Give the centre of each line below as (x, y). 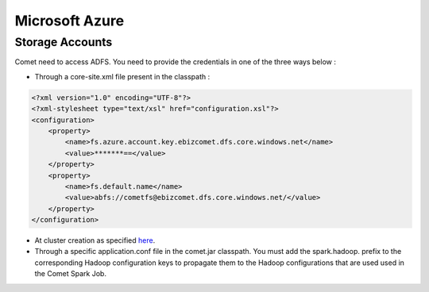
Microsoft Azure (70, 21)
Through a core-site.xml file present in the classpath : (122, 76)
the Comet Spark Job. (71, 274)
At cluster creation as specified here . (95, 240)
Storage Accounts (64, 42)
